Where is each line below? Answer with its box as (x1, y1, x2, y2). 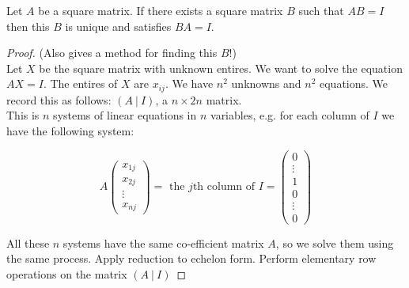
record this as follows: (6, 91, 112, 108)
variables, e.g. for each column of (210, 107, 369, 123)
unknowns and (231, 75, 301, 92)
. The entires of (43, 75, 118, 92)
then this (6, 17, 50, 34)
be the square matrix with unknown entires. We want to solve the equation (39, 59, 403, 76)
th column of (192, 181, 256, 193)
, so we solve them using (275, 234, 394, 251)
